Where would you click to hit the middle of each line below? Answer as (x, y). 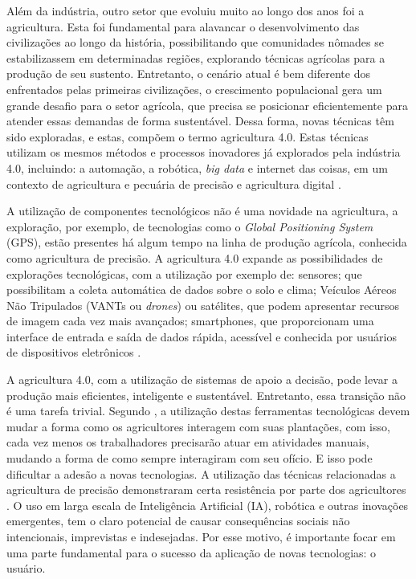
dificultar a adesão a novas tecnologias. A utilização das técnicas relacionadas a (201, 473)
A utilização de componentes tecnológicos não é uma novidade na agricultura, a (202, 211)
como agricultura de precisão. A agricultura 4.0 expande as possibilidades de (195, 257)
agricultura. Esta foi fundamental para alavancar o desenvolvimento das (183, 26)
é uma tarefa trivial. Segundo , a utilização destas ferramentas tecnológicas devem (208, 411)
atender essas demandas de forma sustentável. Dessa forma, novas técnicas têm (200, 121)
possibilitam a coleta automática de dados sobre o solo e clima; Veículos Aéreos (202, 289)
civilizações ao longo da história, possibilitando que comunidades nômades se (195, 42)
